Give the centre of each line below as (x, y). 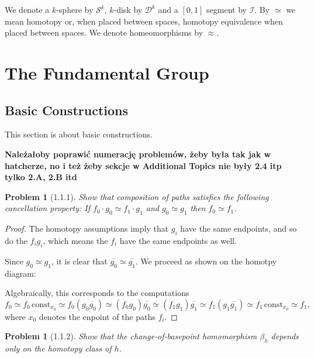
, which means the (75, 240)
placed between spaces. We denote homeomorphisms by (104, 32)
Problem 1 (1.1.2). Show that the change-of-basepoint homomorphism (131, 336)
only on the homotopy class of (58, 348)
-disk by (128, 9)
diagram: (20, 273)
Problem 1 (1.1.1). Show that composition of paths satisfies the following (137, 196)
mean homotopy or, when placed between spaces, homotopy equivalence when (144, 21)
